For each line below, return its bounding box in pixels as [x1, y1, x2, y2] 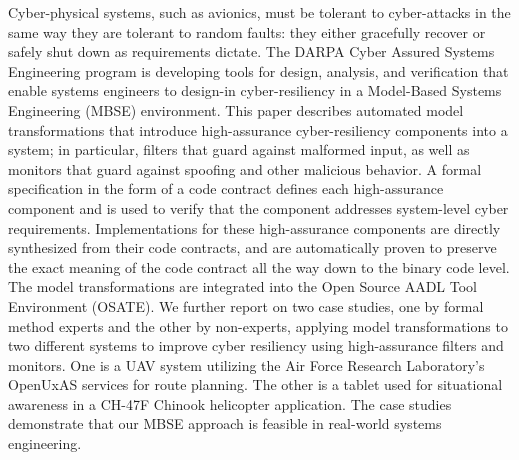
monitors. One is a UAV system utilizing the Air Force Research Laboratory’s [8, 354, 485, 375]
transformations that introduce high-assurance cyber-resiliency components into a [8, 119, 508, 140]
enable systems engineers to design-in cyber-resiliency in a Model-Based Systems [8, 80, 502, 101]
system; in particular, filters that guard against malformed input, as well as [8, 139, 470, 160]
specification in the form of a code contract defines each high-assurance [8, 178, 444, 199]
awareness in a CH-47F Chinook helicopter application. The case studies [8, 393, 452, 414]
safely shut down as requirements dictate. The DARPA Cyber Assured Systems [8, 41, 495, 62]
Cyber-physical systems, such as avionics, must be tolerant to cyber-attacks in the [8, 2, 511, 22]
